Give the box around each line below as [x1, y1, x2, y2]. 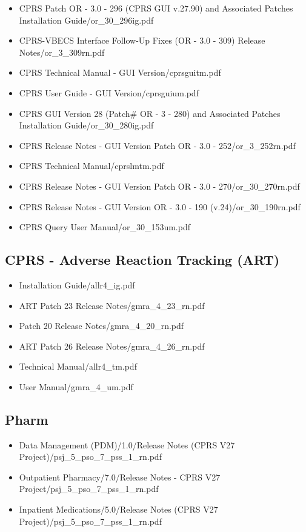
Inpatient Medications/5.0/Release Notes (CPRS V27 [19, 503, 218, 516]
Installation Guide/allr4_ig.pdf [19, 278, 135, 291]
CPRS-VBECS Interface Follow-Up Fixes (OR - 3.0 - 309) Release [19, 34, 265, 47]
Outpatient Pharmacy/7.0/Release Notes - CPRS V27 [19, 470, 221, 483]
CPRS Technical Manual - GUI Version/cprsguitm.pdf [19, 66, 221, 79]
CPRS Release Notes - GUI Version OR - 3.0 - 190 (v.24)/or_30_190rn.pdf [19, 200, 301, 213]
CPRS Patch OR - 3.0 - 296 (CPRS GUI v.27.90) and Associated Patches [19, 2, 293, 14]
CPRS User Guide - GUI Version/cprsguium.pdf [19, 86, 199, 99]
